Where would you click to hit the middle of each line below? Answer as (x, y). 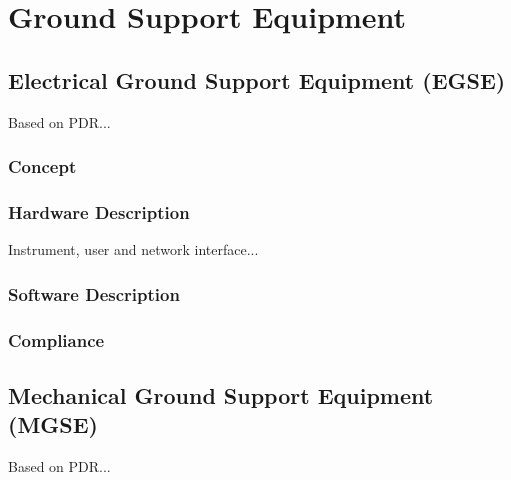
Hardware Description (99, 211)
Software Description (94, 293)
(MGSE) (53, 424)
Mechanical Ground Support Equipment (221, 394)
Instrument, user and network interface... (133, 249)
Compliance (56, 339)
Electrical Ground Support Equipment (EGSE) (257, 79)
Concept (42, 166)
